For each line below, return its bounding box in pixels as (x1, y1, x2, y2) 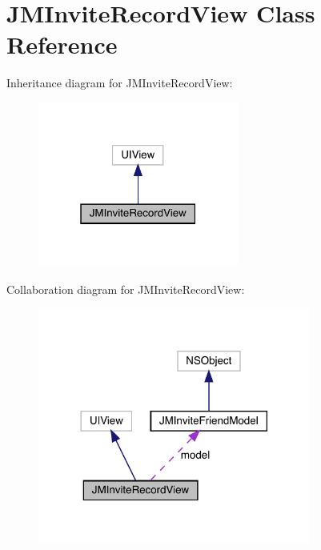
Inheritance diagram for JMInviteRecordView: (6, 74, 233, 91)
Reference (6, 28, 118, 61)
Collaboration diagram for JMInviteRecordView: (6, 280, 245, 297)
